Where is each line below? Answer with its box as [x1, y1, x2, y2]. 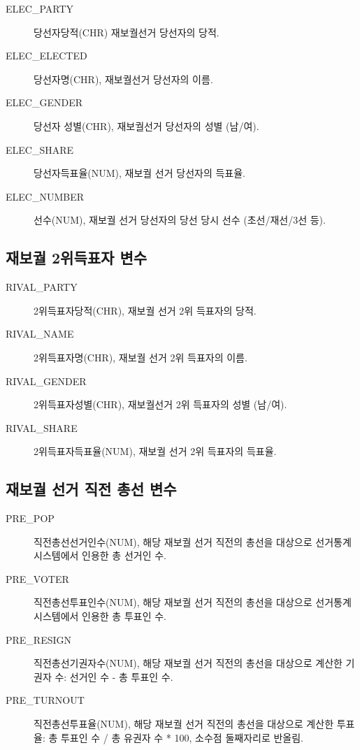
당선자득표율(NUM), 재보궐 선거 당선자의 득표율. [34, 166, 246, 180]
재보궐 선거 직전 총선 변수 [6, 478, 177, 500]
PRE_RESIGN [6, 632, 72, 647]
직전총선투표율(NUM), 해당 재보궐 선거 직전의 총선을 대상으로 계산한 [34, 716, 334, 731]
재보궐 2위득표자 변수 [6, 247, 147, 268]
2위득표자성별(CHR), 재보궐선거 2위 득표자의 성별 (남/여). [34, 397, 287, 412]
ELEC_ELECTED [6, 48, 87, 63]
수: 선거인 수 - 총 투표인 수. [55, 669, 173, 684]
